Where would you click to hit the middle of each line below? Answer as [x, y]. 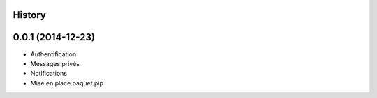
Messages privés [55, 63]
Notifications [49, 74]
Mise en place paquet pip [67, 83]
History [30, 15]
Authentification [53, 54]
